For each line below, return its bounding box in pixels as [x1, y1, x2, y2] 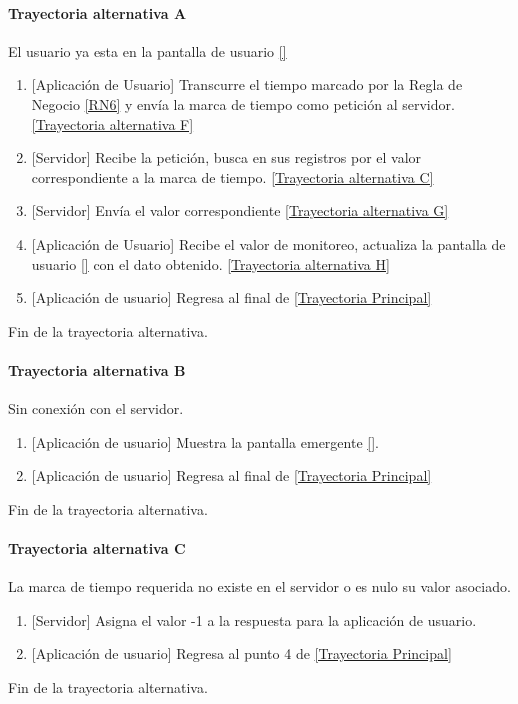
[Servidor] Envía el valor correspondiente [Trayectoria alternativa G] [31, 200, 449, 221]
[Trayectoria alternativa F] [31, 113, 194, 134]
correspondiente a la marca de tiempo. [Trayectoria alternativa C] [31, 166, 434, 187]
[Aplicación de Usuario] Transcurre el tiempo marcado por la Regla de [31, 74, 463, 95]
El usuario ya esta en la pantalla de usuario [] [8, 40, 287, 61]
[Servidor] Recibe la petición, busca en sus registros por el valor [31, 147, 422, 168]
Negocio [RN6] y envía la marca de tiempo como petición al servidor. [31, 93, 455, 114]
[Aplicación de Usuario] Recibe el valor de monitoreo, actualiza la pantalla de [31, 233, 506, 254]
